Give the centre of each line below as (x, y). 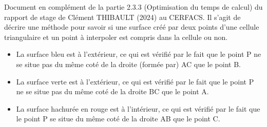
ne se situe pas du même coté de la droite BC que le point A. (112, 91)
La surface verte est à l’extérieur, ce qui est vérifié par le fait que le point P (135, 81)
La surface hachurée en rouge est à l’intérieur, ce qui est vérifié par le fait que (138, 108)
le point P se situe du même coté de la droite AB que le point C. (118, 119)
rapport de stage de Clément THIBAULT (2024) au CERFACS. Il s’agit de (122, 17)
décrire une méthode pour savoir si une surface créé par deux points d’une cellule (132, 27)
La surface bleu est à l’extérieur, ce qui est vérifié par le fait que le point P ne (139, 54)
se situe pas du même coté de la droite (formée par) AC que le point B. (128, 64)
